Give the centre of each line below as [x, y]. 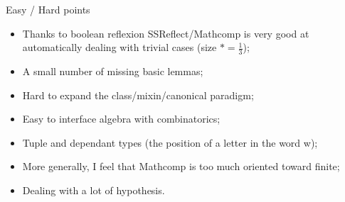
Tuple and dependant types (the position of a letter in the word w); [170, 142]
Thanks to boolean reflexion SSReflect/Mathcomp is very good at [166, 33]
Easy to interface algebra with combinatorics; [121, 119]
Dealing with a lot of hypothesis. [94, 190]
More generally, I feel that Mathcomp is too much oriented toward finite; [181, 166]
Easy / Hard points [48, 9]
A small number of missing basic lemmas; [113, 71]
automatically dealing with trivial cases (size [120, 47]
